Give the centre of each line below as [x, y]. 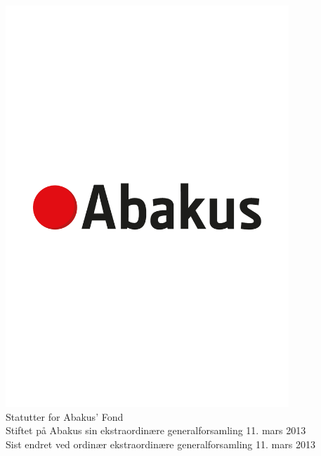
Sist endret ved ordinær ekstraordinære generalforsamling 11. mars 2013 [160, 444]
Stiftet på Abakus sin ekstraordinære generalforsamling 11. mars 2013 [156, 430]
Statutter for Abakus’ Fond [65, 416]
